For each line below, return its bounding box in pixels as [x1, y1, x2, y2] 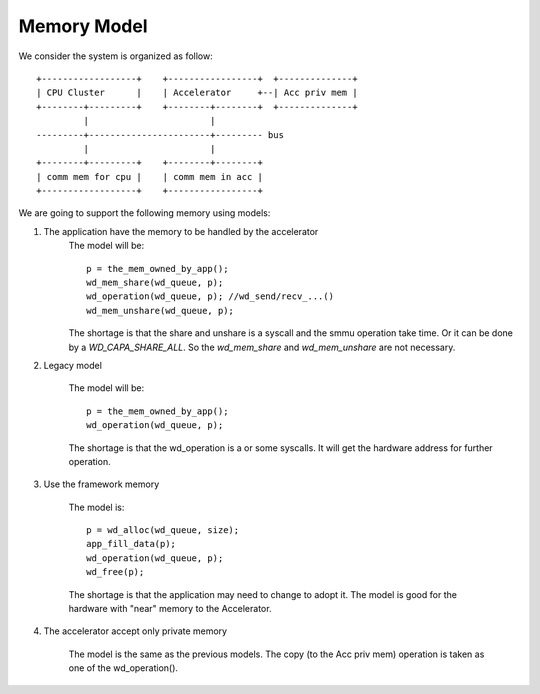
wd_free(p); [86, 566, 145, 578]
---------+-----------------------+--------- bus [36, 129, 285, 140]
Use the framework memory [43, 478, 160, 490]
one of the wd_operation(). [68, 662, 179, 674]
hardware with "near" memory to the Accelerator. [68, 603, 272, 615]
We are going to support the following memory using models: [18, 207, 271, 219]
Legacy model [43, 359, 102, 371]
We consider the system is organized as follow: [18, 50, 214, 62]
